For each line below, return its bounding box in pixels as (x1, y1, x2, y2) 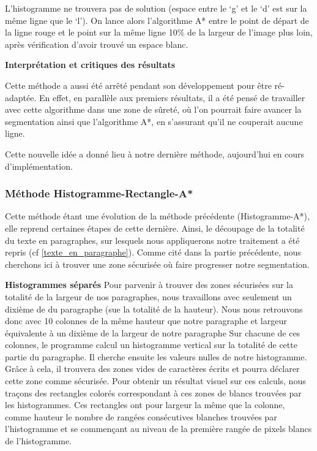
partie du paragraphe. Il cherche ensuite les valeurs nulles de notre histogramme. (5, 350, 307, 363)
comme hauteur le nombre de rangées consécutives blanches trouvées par (5, 410, 277, 423)
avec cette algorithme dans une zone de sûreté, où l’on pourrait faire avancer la (5, 103, 302, 116)
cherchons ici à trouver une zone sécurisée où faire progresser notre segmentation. (5, 257, 310, 270)
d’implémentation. (5, 159, 73, 172)
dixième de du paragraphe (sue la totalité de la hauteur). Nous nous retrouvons (5, 302, 303, 315)
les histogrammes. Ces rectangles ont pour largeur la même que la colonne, (5, 398, 285, 411)
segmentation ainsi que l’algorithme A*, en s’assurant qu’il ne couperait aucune (5, 115, 303, 127)
